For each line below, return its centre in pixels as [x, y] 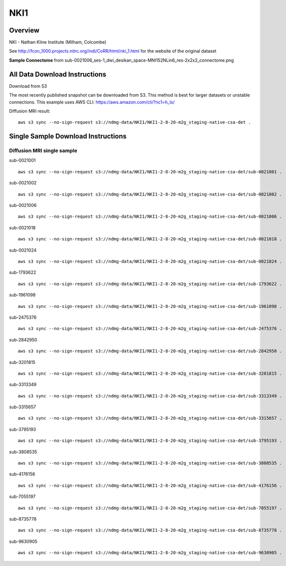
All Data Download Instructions [58, 74]
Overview [24, 30]
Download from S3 [28, 86]
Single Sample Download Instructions [68, 136]
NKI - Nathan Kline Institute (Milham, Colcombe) [58, 42]
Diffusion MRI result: [30, 111]
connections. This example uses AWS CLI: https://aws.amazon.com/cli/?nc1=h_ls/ [92, 102]
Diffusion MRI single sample [43, 151]
